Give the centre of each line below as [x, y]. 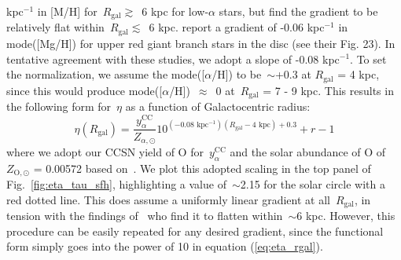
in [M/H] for [67, 11]
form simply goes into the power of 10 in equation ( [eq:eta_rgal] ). [165, 246]
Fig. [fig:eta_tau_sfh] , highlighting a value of [116, 184]
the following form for [59, 106]
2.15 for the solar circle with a [313, 184]
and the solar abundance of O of [308, 151]
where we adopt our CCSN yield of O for [105, 151]
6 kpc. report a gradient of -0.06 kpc [237, 27]
